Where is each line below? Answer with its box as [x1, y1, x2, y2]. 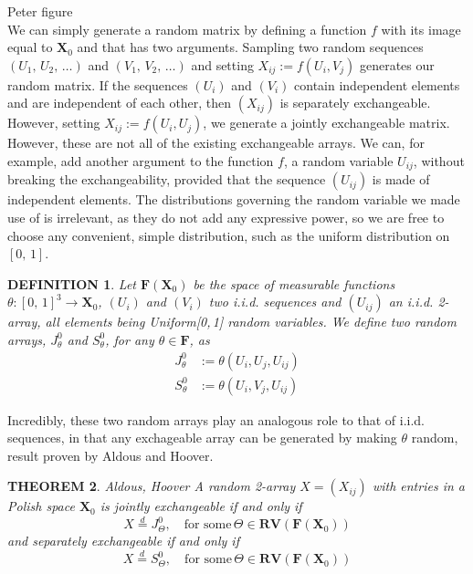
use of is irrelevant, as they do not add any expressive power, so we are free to [7, 208, 445, 227]
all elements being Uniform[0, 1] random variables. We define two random [45, 312, 457, 331]
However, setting [7, 113, 100, 132]
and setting [191, 55, 254, 74]
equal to [7, 37, 53, 57]
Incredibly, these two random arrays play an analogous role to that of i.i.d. [7, 410, 426, 429]
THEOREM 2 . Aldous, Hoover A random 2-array [7, 476, 296, 496]
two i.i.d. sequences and [208, 292, 342, 311]
